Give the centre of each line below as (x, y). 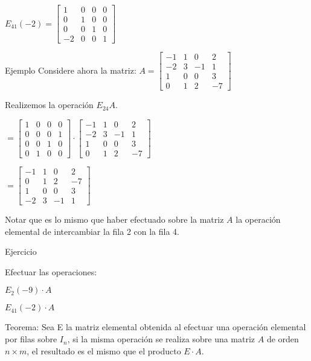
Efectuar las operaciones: (51, 271)
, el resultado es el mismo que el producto (104, 350)
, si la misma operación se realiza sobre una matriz (161, 339)
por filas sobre (31, 339)
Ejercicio (21, 251)
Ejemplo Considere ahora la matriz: (71, 70)
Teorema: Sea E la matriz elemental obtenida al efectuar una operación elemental (155, 327)
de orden (283, 339)
